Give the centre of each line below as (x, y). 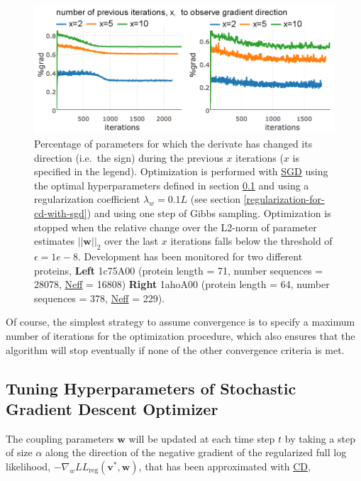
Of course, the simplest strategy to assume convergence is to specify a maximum (180, 322)
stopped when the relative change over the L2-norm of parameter (176, 227)
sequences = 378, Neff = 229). (100, 298)
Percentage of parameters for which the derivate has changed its (173, 144)
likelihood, (28, 466)
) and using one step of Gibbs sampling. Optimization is (209, 213)
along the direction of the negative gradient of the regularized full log (196, 452)
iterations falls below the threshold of (251, 241)
